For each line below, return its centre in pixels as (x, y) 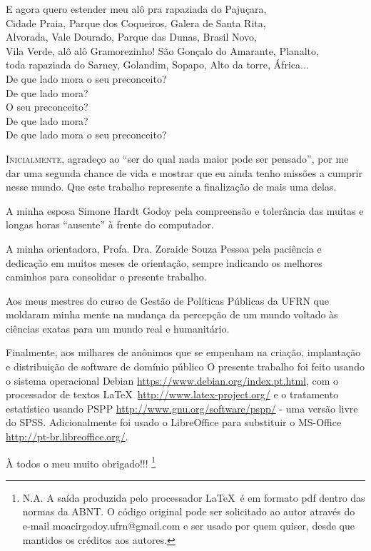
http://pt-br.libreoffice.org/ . (67, 436)
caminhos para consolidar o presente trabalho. (106, 277)
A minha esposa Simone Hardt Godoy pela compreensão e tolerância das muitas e (185, 210)
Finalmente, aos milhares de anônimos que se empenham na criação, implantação (183, 352)
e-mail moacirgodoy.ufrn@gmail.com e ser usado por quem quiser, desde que (189, 526)
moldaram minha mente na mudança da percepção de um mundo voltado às (172, 314)
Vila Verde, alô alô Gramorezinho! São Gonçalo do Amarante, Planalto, (162, 50)
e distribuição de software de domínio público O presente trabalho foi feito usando (185, 367)
